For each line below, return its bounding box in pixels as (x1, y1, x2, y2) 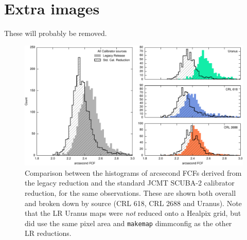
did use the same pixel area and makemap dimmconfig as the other (25, 217, 232, 228)
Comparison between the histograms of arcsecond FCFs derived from (25, 167, 242, 178)
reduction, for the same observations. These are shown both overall (25, 188, 236, 198)
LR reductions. (25, 228, 72, 238)
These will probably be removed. (4, 28, 107, 39)
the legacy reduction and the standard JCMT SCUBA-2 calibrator (25, 177, 235, 188)
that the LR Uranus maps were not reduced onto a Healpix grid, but (25, 208, 241, 218)
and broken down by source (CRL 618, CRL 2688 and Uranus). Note (25, 197, 242, 208)
